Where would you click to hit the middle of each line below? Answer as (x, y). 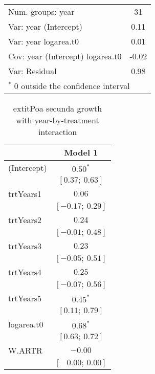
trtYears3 (25, 246)
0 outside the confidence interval (72, 86)
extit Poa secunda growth (58, 108)
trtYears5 (25, 298)
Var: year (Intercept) (46, 26)
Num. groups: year (41, 12)
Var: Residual (32, 71)
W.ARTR (25, 350)
